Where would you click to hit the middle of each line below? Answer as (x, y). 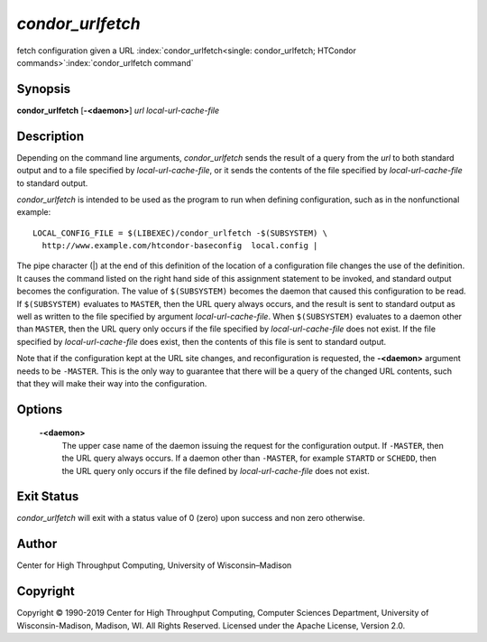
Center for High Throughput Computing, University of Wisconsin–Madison (154, 565)
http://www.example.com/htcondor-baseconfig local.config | (180, 246)
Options (40, 409)
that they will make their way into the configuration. (112, 383)
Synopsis (44, 89)
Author (37, 544)
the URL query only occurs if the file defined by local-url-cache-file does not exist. (216, 470)
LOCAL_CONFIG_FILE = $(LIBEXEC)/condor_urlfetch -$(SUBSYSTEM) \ (180, 233)
